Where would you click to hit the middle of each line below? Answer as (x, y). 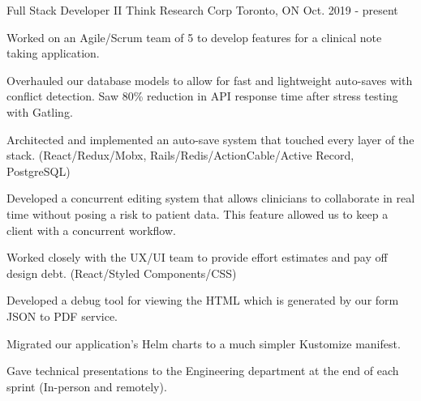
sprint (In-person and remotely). (87, 386)
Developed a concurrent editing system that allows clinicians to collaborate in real (211, 198)
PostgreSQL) (39, 171)
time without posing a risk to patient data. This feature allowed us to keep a (198, 213)
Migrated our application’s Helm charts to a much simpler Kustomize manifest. (204, 343)
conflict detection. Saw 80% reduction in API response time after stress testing (202, 96)
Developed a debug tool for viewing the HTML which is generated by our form (203, 300)
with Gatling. (40, 111)
